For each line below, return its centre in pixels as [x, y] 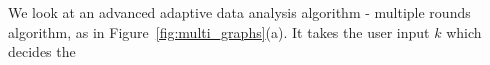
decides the [42, 51]
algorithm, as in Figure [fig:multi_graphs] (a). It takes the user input [219, 31]
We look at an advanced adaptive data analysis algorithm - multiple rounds [239, 12]
